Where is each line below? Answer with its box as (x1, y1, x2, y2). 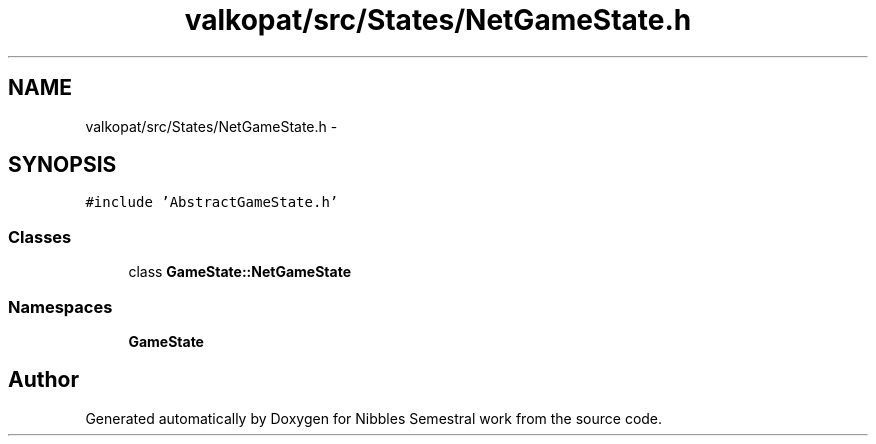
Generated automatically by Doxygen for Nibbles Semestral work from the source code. (85, 409, 663, 427)
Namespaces (8, 296, 113, 317)
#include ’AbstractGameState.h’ (85, 194, 339, 211)
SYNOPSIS (8, 152, 117, 178)
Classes (8, 226, 72, 247)
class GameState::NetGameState (128, 263, 351, 281)
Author (8, 367, 79, 393)
